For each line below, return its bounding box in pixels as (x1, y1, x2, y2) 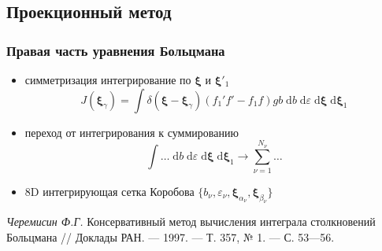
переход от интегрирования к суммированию (24, 124, 239, 140)
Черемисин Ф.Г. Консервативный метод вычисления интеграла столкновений (6, 213, 376, 230)
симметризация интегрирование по (24, 72, 191, 87)
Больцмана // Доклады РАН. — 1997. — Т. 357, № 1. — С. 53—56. (6, 229, 335, 245)
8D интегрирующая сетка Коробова (24, 183, 195, 199)
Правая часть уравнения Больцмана (6, 40, 225, 60)
